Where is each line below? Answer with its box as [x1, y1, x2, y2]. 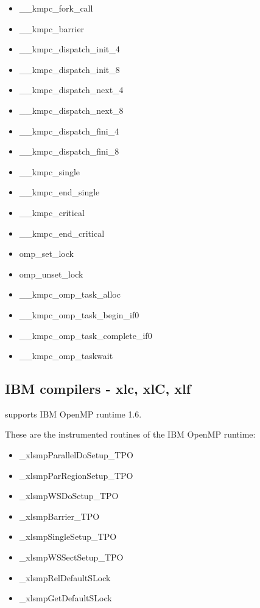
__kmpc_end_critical [19, 226, 105, 239]
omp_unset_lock [19, 267, 83, 280]
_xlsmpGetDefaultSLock [19, 592, 112, 604]
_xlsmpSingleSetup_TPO [19, 530, 117, 543]
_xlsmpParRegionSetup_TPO [19, 469, 133, 481]
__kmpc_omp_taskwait [19, 349, 113, 362]
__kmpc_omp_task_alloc [19, 288, 121, 301]
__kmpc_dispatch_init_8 [19, 63, 120, 75]
